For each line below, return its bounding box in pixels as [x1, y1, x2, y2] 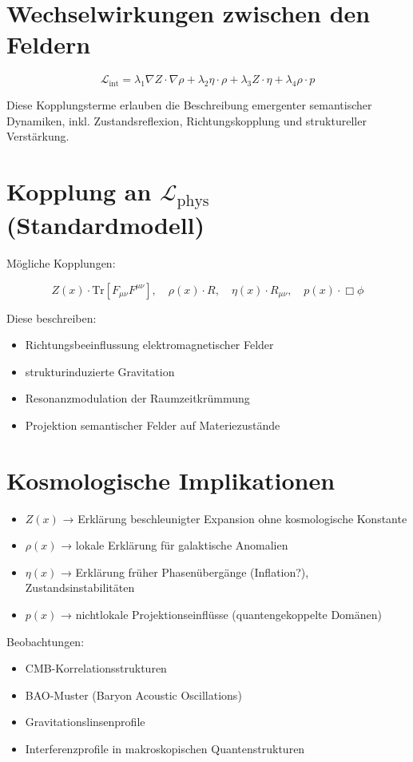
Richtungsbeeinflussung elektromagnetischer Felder [25, 336, 274, 353]
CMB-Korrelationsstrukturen [25, 660, 167, 677]
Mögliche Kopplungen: [6, 254, 116, 271]
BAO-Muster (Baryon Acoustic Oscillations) [25, 686, 242, 703]
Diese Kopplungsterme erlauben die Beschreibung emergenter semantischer [6, 97, 372, 113]
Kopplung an [6, 175, 152, 208]
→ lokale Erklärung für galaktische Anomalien [61, 537, 288, 554]
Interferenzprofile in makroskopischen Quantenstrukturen [25, 740, 305, 756]
